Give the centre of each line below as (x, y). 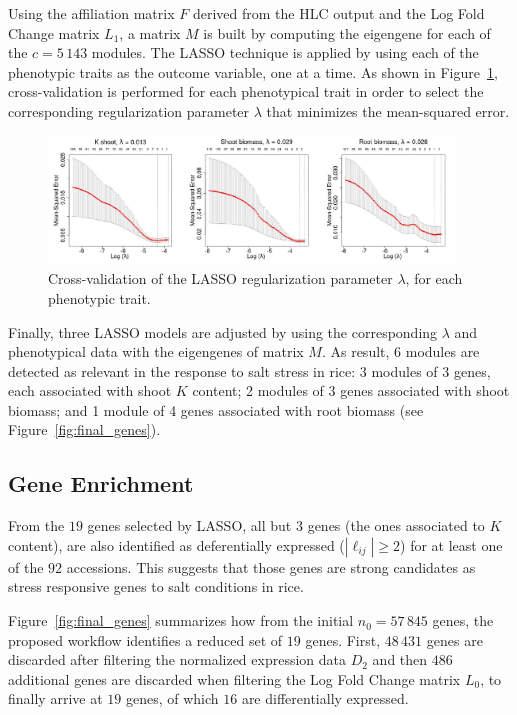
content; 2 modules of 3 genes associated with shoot (351, 390)
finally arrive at (55, 698)
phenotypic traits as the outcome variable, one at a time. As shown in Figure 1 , (253, 71)
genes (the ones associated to (396, 525)
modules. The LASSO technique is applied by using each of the (285, 52)
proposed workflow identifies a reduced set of (145, 639)
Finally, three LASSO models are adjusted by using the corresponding (223, 331)
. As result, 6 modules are (400, 351)
